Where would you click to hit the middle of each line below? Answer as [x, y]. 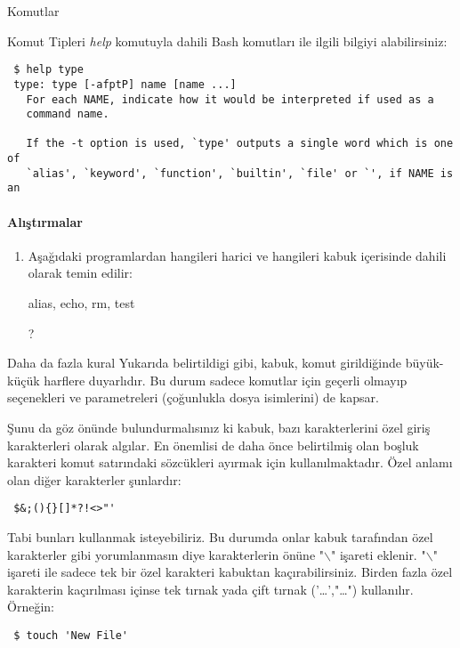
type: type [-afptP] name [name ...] [125, 84]
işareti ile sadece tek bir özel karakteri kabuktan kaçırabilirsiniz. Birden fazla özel [230, 572]
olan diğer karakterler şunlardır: [94, 479]
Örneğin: [31, 607]
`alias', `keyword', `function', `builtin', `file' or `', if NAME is [240, 173]
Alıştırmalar [45, 221]
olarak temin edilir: [80, 273]
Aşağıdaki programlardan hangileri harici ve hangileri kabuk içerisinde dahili [237, 255]
